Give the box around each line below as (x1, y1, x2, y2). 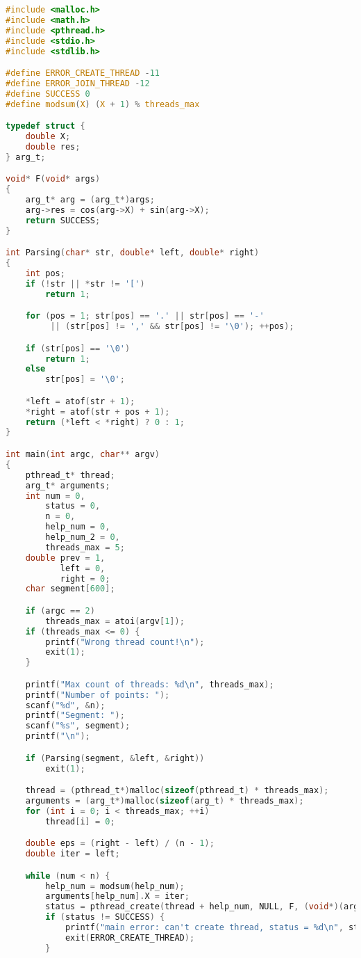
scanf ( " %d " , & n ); (25, 700, 106, 710)
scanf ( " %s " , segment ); (25, 721, 131, 731)
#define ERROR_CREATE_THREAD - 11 (6, 68, 160, 79)
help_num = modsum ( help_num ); (45, 881, 185, 891)
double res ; (25, 141, 81, 152)
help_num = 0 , (45, 522, 110, 532)
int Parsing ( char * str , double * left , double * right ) (6, 248, 260, 258)
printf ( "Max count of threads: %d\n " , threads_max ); (25, 679, 274, 689)
